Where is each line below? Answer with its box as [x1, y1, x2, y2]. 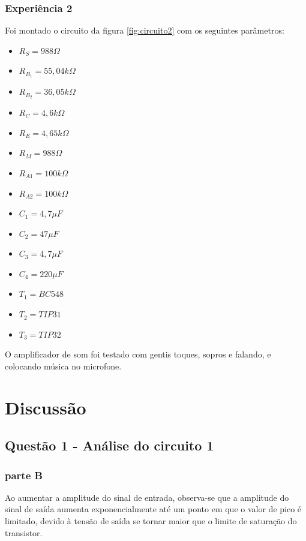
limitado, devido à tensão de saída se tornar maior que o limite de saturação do [5, 515, 297, 527]
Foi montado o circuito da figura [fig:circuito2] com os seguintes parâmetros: [5, 24, 284, 37]
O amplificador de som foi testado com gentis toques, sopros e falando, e [5, 348, 271, 360]
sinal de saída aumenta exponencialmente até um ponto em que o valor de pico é [5, 503, 302, 515]
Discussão [5, 395, 86, 419]
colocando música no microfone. [5, 359, 122, 372]
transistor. [5, 526, 43, 539]
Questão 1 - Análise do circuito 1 [5, 436, 214, 455]
